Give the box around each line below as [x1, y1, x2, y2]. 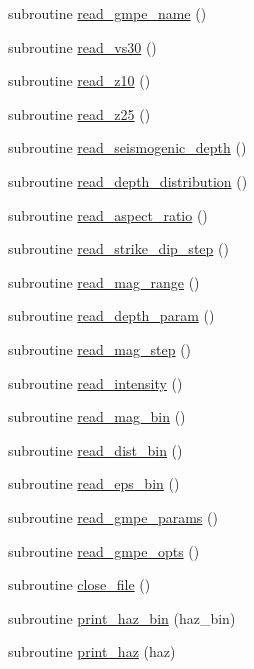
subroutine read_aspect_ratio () [8, 204, 208, 225]
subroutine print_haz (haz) [8, 641, 176, 662]
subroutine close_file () [8, 574, 151, 595]
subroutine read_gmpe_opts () [8, 540, 200, 561]
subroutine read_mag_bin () [8, 406, 186, 427]
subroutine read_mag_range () [8, 271, 200, 292]
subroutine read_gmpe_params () [8, 506, 218, 527]
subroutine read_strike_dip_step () [8, 238, 229, 259]
